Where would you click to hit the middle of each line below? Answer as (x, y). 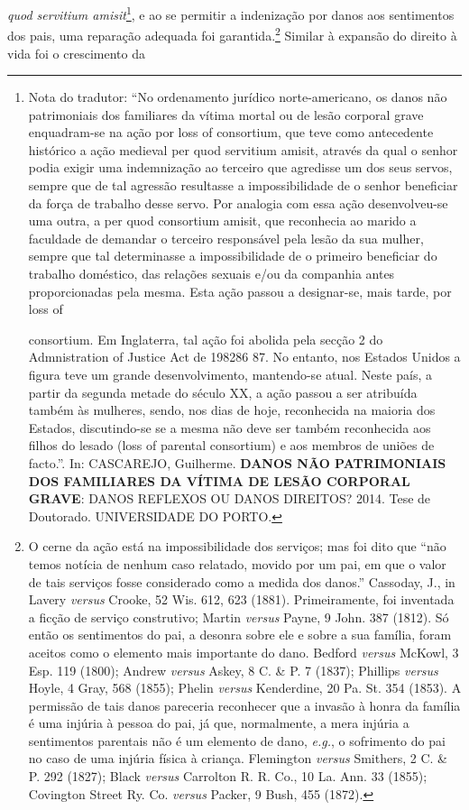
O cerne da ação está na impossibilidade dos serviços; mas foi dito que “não (237, 546)
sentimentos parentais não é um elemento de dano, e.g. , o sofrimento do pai (237, 740)
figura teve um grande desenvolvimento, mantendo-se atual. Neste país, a (230, 374)
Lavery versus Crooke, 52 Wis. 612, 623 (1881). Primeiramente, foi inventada (241, 599)
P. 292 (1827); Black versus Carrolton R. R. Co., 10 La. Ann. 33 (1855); (228, 776)
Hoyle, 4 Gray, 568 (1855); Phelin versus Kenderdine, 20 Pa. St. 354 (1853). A (245, 688)
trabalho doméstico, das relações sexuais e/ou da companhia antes (212, 274)
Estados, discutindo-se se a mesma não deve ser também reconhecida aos (230, 427)
